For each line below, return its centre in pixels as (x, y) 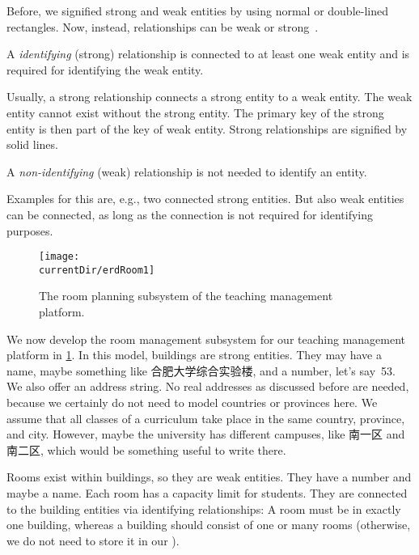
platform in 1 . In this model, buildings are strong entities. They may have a (194, 355)
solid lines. (32, 144)
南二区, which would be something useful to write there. (146, 449)
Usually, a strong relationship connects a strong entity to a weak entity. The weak (209, 97)
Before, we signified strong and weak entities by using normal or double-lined (197, 11)
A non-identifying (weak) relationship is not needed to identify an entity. (187, 171)
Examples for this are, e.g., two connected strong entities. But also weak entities (205, 199)
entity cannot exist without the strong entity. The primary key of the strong (195, 112)
